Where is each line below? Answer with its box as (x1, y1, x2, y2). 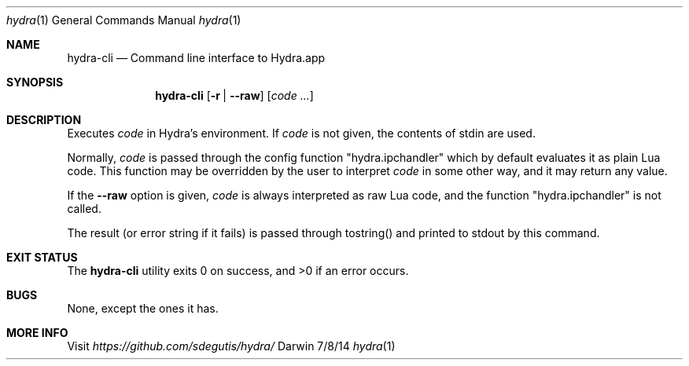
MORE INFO (6, 326, 68, 339)
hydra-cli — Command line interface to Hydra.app (67, 51, 326, 64)
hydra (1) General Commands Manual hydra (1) (6, 13, 241, 27)
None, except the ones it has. (67, 302, 219, 315)
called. (67, 202, 101, 215)
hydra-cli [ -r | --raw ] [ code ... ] (155, 89, 314, 102)
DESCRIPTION (6, 113, 82, 126)
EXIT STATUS (6, 251, 78, 264)
